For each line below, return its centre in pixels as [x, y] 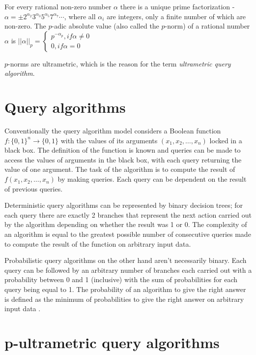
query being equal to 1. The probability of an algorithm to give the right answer [125, 289]
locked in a [226, 140]
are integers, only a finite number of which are [176, 16]
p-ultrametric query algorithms [112, 342]
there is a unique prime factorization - [177, 6]
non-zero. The [25, 26]
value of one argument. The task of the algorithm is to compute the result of [120, 169]
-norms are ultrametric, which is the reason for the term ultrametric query [119, 63]
